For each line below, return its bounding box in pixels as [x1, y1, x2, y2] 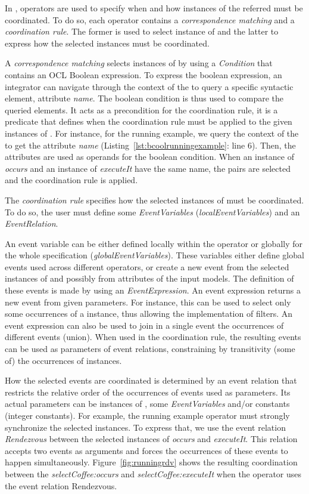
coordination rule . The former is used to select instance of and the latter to [5, 25, 279, 38]
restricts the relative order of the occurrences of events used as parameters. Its [5, 385, 291, 398]
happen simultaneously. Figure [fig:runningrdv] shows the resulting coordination [5, 456, 298, 468]
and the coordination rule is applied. [5, 174, 138, 186]
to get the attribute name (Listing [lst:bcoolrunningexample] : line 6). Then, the [5, 138, 296, 151]
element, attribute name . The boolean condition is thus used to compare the [5, 92, 284, 104]
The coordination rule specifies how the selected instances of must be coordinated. [5, 193, 304, 206]
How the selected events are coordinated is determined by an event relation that [5, 374, 297, 387]
